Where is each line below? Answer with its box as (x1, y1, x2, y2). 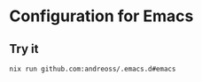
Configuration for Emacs (9, 6, 194, 26)
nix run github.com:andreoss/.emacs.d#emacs (9, 64, 176, 73)
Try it (9, 41, 39, 56)
